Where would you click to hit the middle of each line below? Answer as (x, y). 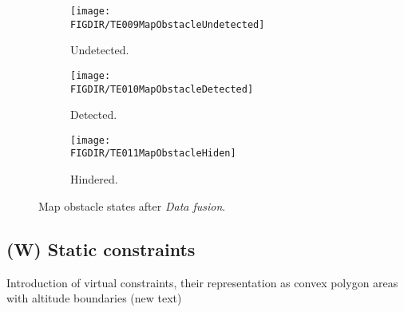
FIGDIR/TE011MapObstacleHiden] (153, 154)
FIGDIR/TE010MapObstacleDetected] (162, 89)
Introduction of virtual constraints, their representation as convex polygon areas (202, 282)
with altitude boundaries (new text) (94, 298)
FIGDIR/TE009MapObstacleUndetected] (168, 24)
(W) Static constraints (101, 249)
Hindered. (94, 179)
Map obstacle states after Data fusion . (132, 205)
